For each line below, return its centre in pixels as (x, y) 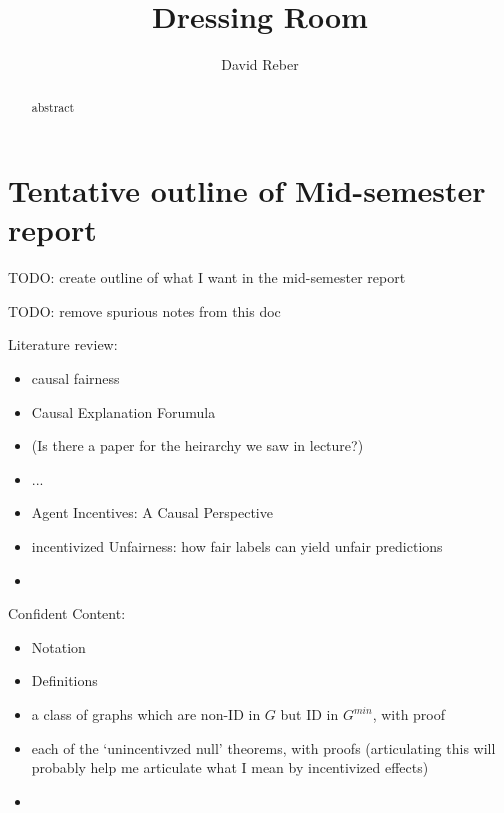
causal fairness (75, 378)
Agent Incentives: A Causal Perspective (152, 512)
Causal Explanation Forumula (123, 411)
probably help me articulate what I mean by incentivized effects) (230, 767)
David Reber (260, 64)
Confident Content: (67, 613)
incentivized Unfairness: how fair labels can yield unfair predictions (237, 546)
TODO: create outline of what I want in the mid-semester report (207, 277)
